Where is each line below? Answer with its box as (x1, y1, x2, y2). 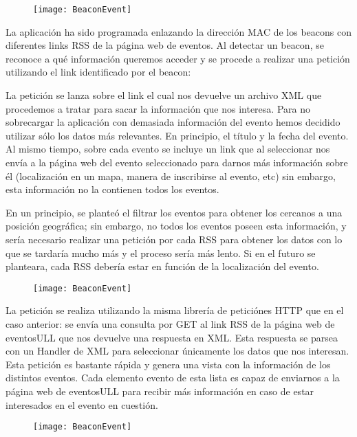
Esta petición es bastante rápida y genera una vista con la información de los (6, 357, 331, 371)
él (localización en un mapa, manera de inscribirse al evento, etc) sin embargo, (6, 168, 336, 183)
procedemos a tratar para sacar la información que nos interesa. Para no (6, 101, 310, 115)
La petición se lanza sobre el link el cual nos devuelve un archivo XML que (6, 88, 322, 102)
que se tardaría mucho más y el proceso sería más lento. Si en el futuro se (6, 245, 316, 260)
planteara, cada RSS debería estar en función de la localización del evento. (6, 259, 319, 273)
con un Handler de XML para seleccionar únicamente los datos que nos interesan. (6, 344, 349, 358)
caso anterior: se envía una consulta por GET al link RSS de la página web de (6, 317, 335, 330)
